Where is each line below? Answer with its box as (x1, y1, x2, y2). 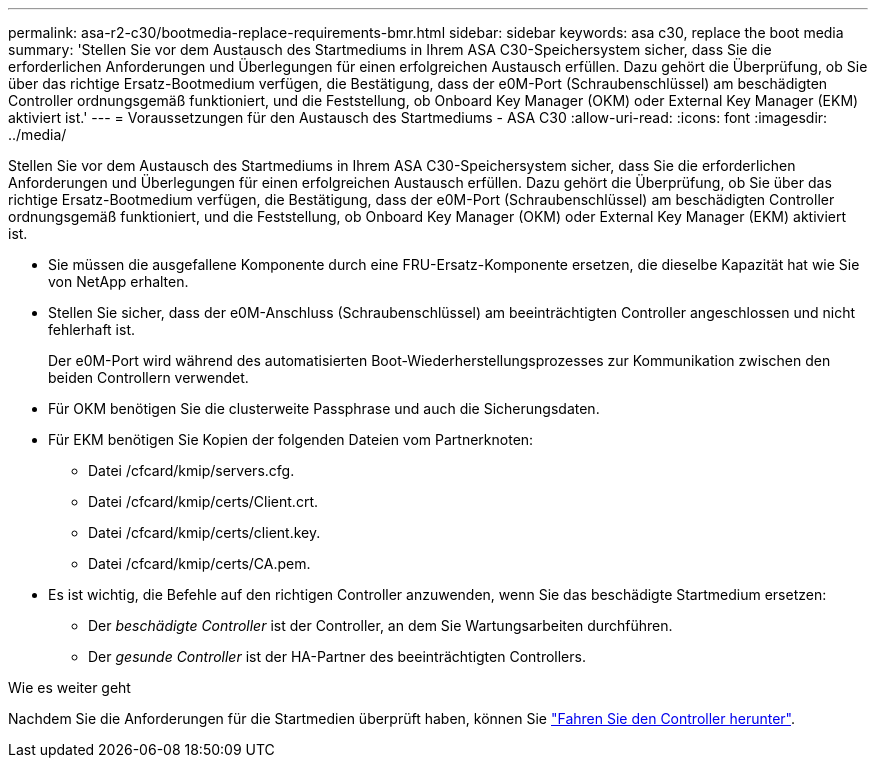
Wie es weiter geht (8, 679, 131, 696)
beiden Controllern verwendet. (48, 369, 249, 386)
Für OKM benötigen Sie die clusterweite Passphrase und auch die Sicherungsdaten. (48, 400, 600, 417)
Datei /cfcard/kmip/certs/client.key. (88, 524, 321, 541)
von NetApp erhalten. (48, 273, 189, 290)
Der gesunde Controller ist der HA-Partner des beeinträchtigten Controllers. (88, 648, 586, 665)
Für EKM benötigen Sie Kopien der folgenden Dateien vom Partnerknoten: (48, 431, 534, 448)
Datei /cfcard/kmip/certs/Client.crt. (88, 493, 319, 510)
